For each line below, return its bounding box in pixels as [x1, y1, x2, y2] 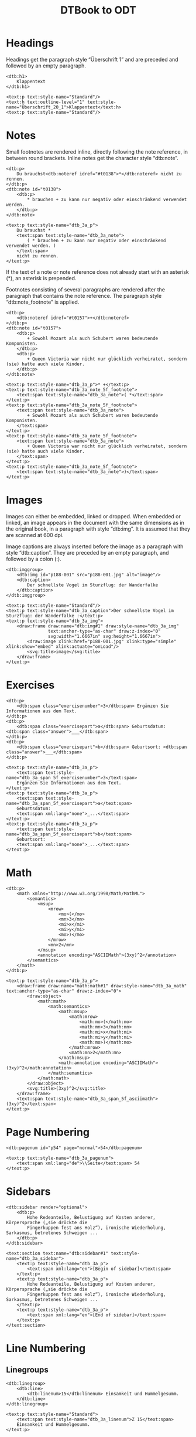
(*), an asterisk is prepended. [6, 274, 77, 281]
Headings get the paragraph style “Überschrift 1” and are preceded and [6, 56, 178, 63]
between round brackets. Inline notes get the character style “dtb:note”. [6, 154, 178, 161]
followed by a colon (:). [6, 555, 61, 562]
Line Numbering [6, 1341, 86, 1355]
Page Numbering [6, 1125, 90, 1139]
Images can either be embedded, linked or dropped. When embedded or [6, 512, 181, 519]
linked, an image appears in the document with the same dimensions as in [6, 519, 184, 526]
